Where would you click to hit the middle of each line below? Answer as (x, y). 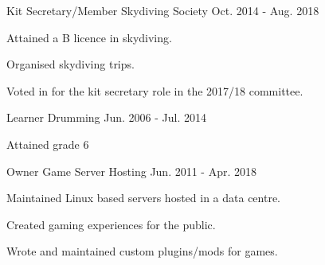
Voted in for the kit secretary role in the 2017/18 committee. (155, 90)
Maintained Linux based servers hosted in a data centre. (144, 198)
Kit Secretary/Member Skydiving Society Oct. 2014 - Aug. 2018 (163, 10)
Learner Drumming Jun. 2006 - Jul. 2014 (106, 117)
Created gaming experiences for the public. (111, 224)
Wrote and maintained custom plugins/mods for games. (142, 251)
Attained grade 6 (48, 144)
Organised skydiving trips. (70, 64)
